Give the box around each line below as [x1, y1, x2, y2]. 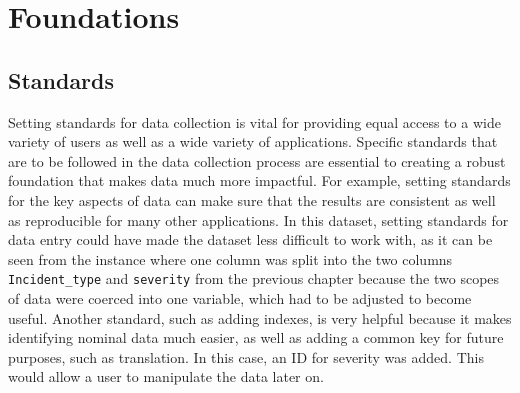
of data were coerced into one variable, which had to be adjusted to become [8, 287, 472, 308]
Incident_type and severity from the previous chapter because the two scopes [8, 268, 500, 289]
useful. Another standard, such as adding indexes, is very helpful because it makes [8, 307, 512, 328]
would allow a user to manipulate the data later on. [8, 366, 324, 387]
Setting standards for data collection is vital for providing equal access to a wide [8, 111, 501, 132]
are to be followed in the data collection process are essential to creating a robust [8, 150, 506, 171]
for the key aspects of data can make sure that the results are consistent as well [8, 189, 496, 210]
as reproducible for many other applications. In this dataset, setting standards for [8, 209, 509, 230]
